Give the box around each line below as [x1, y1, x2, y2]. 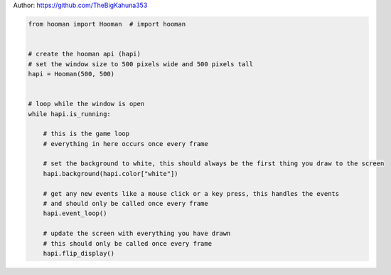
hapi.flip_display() [43, 249, 115, 257]
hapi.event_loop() [43, 209, 107, 217]
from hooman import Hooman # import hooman [28, 20, 186, 28]
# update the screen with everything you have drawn [43, 229, 231, 238]
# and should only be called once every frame [43, 199, 209, 208]
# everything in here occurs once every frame [43, 140, 209, 147]
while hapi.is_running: [28, 110, 112, 118]
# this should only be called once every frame [43, 239, 213, 247]
